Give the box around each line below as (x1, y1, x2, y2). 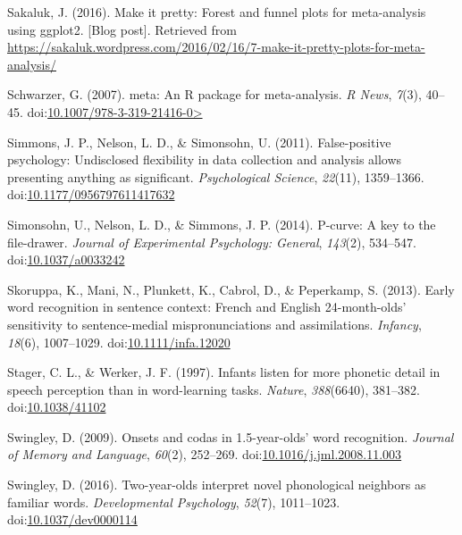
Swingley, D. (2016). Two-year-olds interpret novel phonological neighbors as (7, 475, 426, 494)
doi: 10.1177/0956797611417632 (7, 185, 175, 204)
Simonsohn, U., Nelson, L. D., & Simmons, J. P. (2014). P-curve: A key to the (7, 214, 436, 233)
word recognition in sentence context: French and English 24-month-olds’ (7, 297, 407, 316)
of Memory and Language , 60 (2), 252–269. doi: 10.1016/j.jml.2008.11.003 (7, 445, 402, 464)
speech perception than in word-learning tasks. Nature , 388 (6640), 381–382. (7, 380, 420, 398)
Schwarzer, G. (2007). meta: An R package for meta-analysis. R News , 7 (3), (7, 85, 422, 104)
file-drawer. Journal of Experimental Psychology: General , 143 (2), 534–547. (7, 232, 416, 251)
